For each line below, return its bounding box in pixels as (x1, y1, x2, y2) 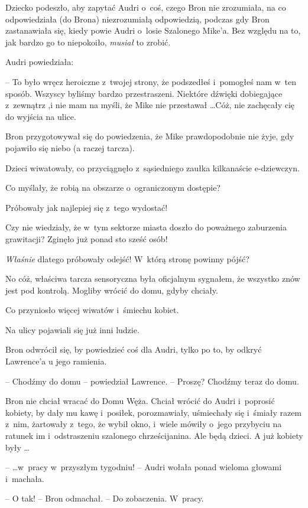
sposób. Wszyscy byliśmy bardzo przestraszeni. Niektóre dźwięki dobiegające (5, 87, 283, 99)
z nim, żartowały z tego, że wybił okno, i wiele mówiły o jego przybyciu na (5, 418, 282, 430)
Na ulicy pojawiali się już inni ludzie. (5, 323, 140, 336)
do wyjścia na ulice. (5, 110, 76, 122)
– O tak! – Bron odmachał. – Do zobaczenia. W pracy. (5, 492, 204, 504)
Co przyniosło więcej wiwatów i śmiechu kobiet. (5, 304, 179, 316)
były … (5, 441, 30, 453)
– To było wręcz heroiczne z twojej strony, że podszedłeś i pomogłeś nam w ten (5, 75, 297, 87)
